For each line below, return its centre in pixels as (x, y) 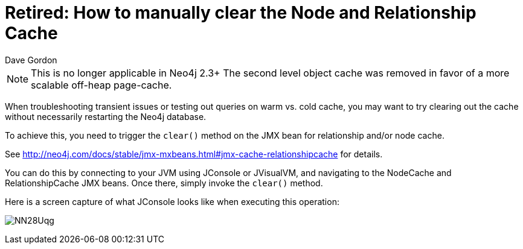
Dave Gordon (31, 60)
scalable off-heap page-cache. (101, 85)
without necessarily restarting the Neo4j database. (106, 116)
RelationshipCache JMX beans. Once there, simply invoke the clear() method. (164, 183)
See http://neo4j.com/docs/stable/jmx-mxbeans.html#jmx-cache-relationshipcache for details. (194, 154)
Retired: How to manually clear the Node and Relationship (241, 13)
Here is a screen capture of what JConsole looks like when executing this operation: (172, 201)
